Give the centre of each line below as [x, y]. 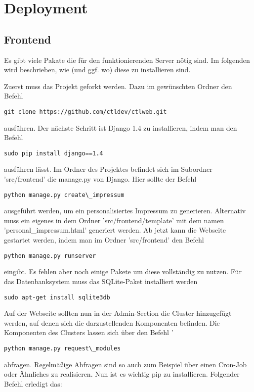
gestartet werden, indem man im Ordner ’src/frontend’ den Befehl [104, 240]
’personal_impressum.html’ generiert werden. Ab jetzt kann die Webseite [115, 230]
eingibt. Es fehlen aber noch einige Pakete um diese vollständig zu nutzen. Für [123, 271]
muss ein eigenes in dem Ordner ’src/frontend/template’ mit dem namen [114, 220]
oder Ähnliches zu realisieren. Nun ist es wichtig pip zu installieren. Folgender [122, 374]
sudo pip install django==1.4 [54, 153]
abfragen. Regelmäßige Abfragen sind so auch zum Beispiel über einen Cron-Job [125, 364]
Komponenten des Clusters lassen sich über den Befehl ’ [89, 332]
